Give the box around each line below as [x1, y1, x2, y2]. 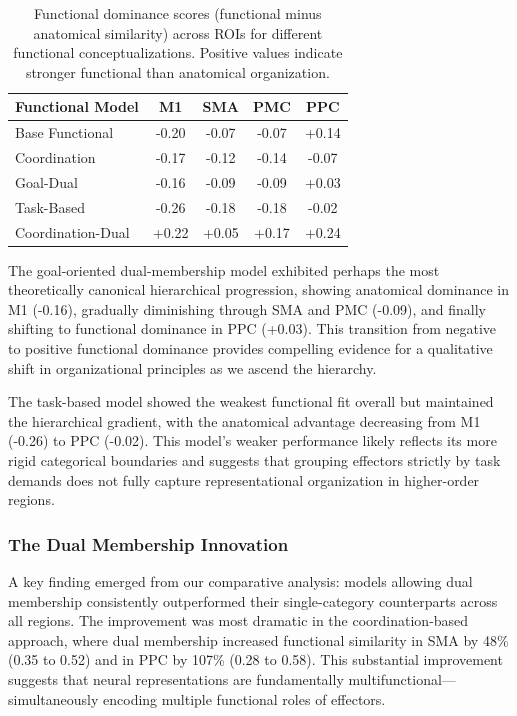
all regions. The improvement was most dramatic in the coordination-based [8, 610, 469, 631]
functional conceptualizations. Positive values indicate [13, 42, 343, 63]
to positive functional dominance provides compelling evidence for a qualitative [8, 338, 493, 359]
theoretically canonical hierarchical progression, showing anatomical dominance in [8, 279, 509, 300]
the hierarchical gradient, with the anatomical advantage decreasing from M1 [8, 410, 481, 431]
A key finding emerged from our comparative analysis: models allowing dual [8, 571, 473, 592]
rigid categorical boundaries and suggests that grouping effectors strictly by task [8, 450, 501, 471]
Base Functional [15, 122, 114, 143]
